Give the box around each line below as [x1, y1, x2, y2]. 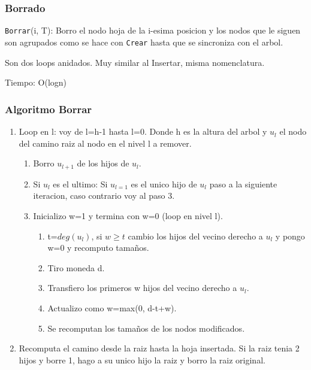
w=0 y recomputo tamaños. [47, 241, 149, 254]
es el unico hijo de [131, 177, 197, 190]
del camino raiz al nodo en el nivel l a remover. [19, 137, 192, 149]
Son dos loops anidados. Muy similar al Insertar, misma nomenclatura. [5, 56, 265, 68]
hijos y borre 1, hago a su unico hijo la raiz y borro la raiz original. [19, 353, 265, 366]
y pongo [275, 229, 305, 242]
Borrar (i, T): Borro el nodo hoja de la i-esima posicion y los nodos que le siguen [5, 24, 301, 37]
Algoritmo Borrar [5, 101, 92, 116]
